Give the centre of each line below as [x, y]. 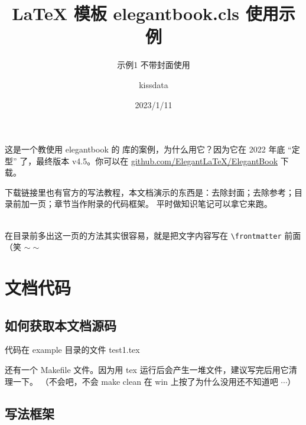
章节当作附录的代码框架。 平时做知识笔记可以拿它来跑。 [163, 204]
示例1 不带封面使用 [154, 65]
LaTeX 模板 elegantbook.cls [126, 13]
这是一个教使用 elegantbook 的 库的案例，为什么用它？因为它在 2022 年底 [145, 149]
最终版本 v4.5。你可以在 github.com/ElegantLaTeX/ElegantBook [157, 160]
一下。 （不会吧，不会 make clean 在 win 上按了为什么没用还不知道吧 [145, 381]
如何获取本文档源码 [61, 325]
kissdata [154, 84]
